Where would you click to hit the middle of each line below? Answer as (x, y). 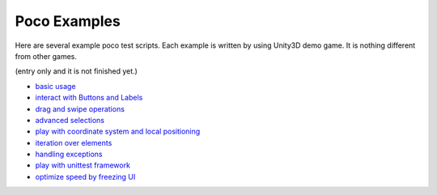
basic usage (55, 86)
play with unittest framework (83, 165)
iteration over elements (74, 142)
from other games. (46, 56)
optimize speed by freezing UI (85, 176)
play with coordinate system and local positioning (118, 131)
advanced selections (70, 120)
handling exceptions (69, 155)
